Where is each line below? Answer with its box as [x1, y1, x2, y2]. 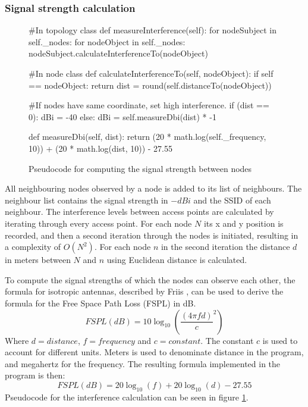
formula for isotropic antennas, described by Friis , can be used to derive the [5, 285, 284, 298]
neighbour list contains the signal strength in [5, 193, 168, 206]
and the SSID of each [193, 193, 271, 206]
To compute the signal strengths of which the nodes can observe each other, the [5, 273, 296, 286]
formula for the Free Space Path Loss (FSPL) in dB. [5, 296, 196, 309]
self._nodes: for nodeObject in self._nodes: [29, 35, 186, 48]
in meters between [5, 253, 71, 266]
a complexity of [5, 240, 61, 253]
